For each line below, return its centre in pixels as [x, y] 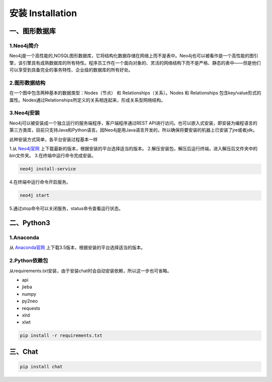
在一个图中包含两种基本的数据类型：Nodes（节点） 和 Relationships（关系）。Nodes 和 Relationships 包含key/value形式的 [135, 93]
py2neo [30, 301]
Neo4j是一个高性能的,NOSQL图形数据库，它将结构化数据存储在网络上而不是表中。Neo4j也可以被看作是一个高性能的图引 [134, 56]
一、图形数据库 [32, 31]
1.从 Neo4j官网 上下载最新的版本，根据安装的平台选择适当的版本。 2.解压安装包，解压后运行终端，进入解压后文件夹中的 [133, 148]
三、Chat [24, 352]
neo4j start [35, 196]
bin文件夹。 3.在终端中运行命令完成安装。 [53, 156]
